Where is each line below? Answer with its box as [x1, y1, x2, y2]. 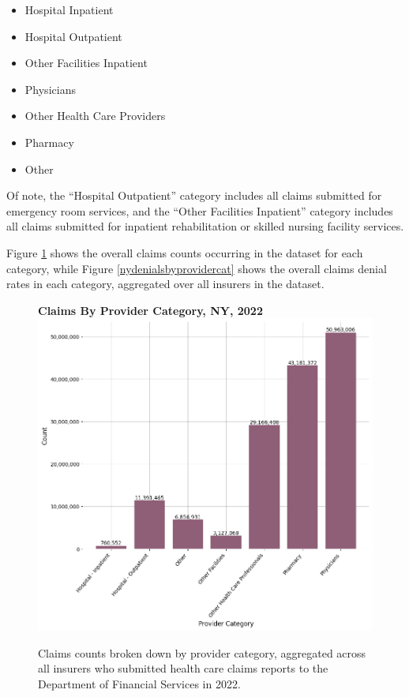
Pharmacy [24, 133, 74, 150]
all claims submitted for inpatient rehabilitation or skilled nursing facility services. [6, 218, 404, 234]
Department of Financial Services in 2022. [38, 676, 241, 692]
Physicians [24, 81, 76, 97]
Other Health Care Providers [24, 107, 166, 124]
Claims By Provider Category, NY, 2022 [38, 302, 263, 318]
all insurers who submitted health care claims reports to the [38, 660, 328, 676]
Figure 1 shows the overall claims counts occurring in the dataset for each [6, 244, 363, 260]
